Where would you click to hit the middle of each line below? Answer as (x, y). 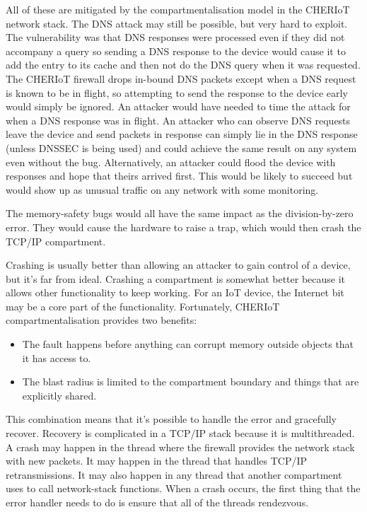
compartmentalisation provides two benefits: (101, 320)
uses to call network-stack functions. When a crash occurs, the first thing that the (183, 488)
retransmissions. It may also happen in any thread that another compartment (174, 474)
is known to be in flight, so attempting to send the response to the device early (177, 92)
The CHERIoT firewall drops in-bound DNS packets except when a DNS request (181, 78)
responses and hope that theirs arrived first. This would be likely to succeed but (179, 176)
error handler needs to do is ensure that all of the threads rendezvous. (157, 502)
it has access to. (57, 357)
